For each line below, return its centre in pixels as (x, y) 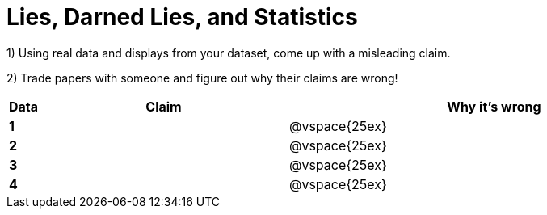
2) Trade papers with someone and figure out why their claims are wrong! (202, 78)
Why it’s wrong (494, 106)
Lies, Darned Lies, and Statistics (182, 17)
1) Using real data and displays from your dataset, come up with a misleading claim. (229, 53)
